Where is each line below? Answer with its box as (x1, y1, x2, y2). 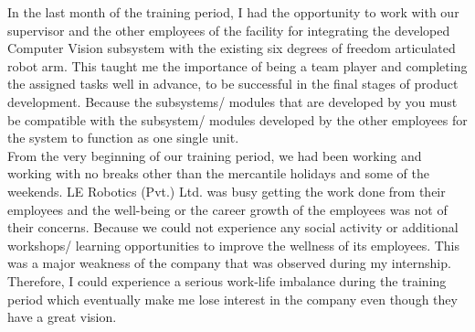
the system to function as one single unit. (7, 128, 239, 147)
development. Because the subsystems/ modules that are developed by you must (7, 91, 458, 111)
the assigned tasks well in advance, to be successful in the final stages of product (7, 74, 459, 93)
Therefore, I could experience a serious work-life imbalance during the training (7, 271, 447, 290)
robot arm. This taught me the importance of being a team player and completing (7, 56, 468, 75)
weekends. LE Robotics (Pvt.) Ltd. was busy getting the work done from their (7, 181, 446, 200)
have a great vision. (7, 307, 117, 327)
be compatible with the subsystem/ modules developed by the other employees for (7, 110, 468, 129)
